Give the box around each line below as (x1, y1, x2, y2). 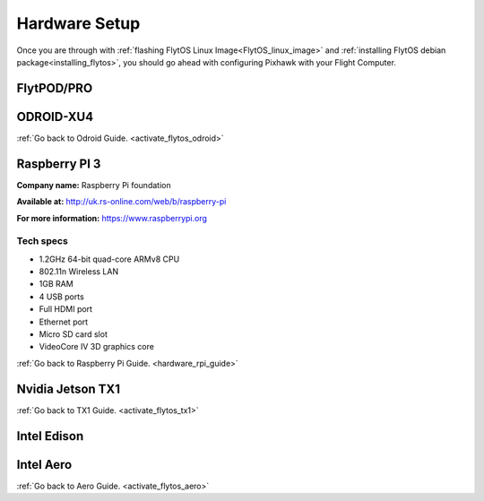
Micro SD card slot (39, 329, 108, 340)
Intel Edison (16, 428, 84, 444)
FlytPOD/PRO (16, 81, 93, 96)
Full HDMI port (39, 304, 93, 315)
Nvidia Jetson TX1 (16, 381, 121, 396)
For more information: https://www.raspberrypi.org (16, 212, 208, 223)
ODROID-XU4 (16, 108, 94, 125)
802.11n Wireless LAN (39, 266, 119, 277)
